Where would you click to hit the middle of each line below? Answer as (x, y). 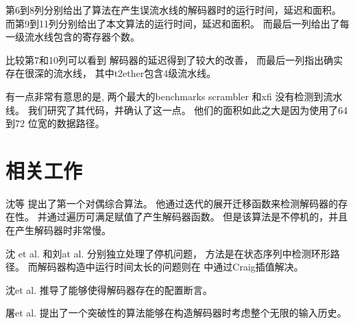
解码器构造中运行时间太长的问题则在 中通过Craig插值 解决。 (170, 267)
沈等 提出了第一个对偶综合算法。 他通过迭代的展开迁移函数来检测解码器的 (172, 203)
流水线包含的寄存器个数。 (82, 37)
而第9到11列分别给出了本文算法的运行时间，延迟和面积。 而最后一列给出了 (173, 23)
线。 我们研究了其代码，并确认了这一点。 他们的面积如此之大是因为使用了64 (177, 109)
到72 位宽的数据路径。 (55, 123)
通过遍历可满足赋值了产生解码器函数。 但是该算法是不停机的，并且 (197, 217)
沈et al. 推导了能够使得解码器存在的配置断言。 (109, 289)
